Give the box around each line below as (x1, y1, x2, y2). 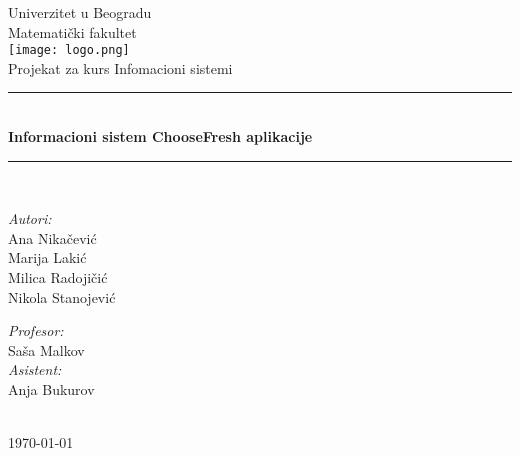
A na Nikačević (8, 227, 97, 248)
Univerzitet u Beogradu (8, 2, 152, 22)
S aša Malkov (8, 339, 85, 360)
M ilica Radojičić (8, 267, 108, 287)
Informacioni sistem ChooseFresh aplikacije (8, 126, 313, 147)
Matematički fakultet (8, 21, 137, 42)
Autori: (8, 208, 52, 229)
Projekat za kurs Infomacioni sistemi (8, 57, 233, 78)
